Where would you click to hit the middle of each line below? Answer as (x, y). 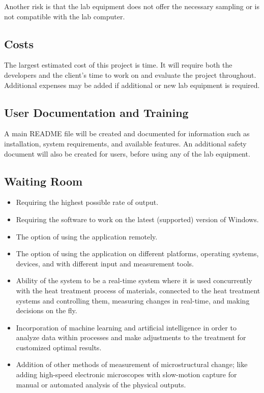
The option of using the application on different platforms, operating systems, (137, 253)
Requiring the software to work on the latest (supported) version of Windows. (137, 219)
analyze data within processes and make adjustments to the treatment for (131, 337)
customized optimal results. (59, 347)
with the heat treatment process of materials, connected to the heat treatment (138, 290)
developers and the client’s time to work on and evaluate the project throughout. (130, 74)
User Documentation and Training (96, 112)
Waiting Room (43, 181)
